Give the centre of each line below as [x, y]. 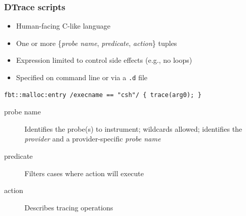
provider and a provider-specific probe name [93, 139]
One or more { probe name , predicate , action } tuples [96, 43]
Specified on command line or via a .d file [82, 77]
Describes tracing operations [69, 207]
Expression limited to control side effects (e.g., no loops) [104, 60]
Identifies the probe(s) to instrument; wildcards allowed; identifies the [133, 128]
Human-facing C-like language [63, 26]
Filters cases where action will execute [84, 173]
